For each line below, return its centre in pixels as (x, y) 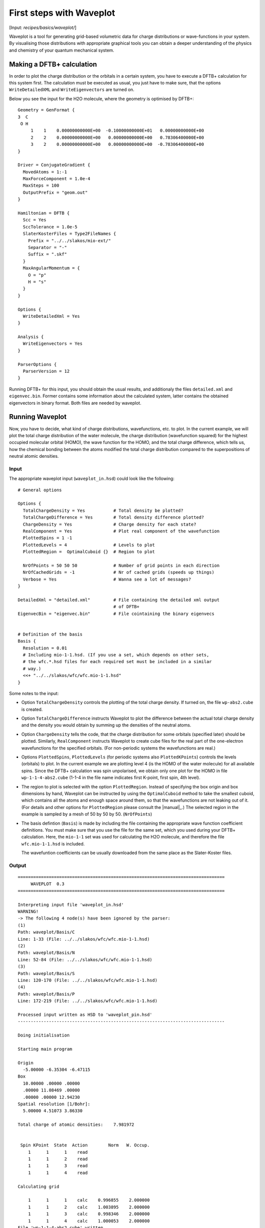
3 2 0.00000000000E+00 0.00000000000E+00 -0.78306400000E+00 (117, 144)
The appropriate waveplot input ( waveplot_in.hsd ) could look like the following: (92, 478)
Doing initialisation (44, 1035)
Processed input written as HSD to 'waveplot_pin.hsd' (85, 1015)
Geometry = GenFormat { (46, 110)
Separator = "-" (47, 247)
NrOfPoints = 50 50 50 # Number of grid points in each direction (121, 565)
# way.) (32, 669)
